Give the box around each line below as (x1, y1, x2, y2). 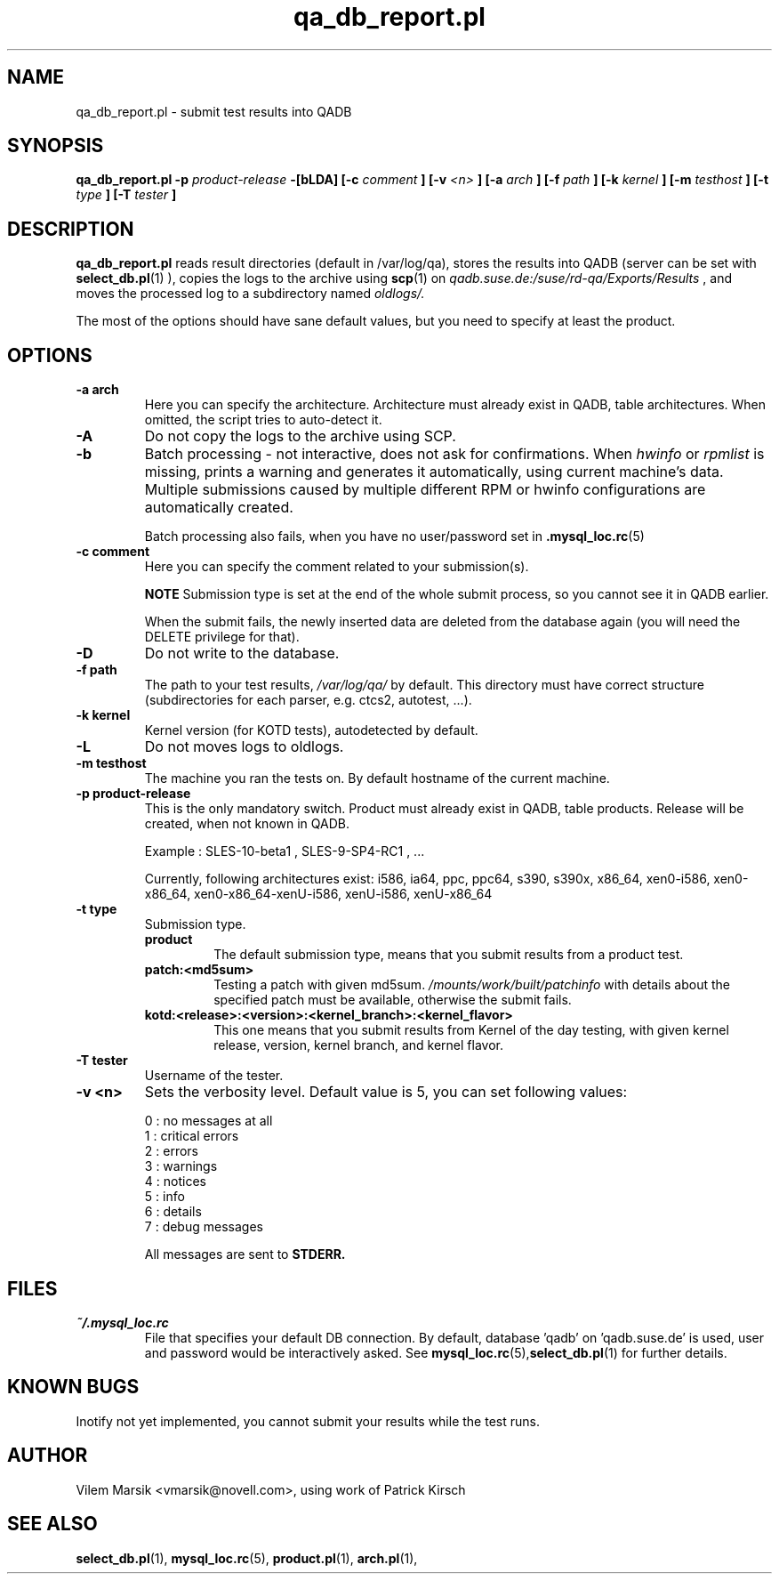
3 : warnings (144, 1158, 218, 1174)
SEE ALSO (7, 1512, 98, 1536)
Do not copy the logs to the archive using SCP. (144, 427, 456, 446)
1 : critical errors (144, 1128, 239, 1144)
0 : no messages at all (144, 1113, 273, 1129)
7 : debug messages (144, 1219, 263, 1235)
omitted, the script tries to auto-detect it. (144, 412, 382, 428)
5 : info (144, 1189, 185, 1205)
